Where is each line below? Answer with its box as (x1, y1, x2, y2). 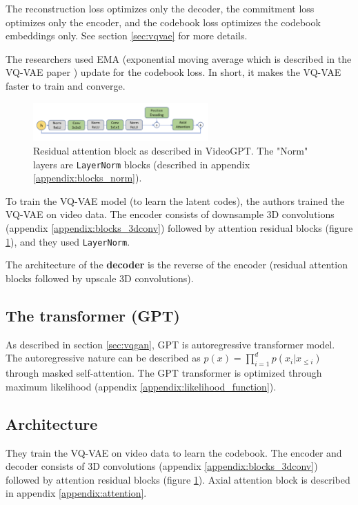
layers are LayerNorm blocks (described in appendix (33, 157, 250, 171)
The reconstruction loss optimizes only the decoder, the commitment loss (6, 1, 315, 15)
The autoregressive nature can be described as (6, 350, 201, 365)
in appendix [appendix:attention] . (6, 486, 147, 500)
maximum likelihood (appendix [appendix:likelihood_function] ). (6, 379, 277, 393)
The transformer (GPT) (6, 304, 181, 326)
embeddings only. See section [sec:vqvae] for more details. (6, 28, 248, 43)
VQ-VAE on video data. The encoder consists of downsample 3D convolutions (6, 207, 335, 221)
